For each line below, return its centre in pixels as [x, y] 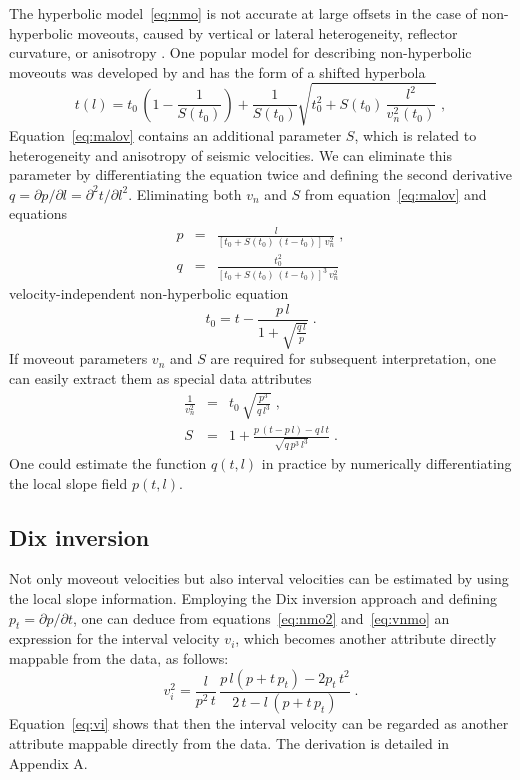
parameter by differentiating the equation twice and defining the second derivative [261, 174]
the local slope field [68, 482]
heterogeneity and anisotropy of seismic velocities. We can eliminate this [230, 154]
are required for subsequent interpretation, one [353, 358]
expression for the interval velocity [114, 638]
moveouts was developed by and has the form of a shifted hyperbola [217, 71]
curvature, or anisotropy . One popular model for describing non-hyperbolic [240, 52]
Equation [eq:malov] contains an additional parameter [175, 134]
